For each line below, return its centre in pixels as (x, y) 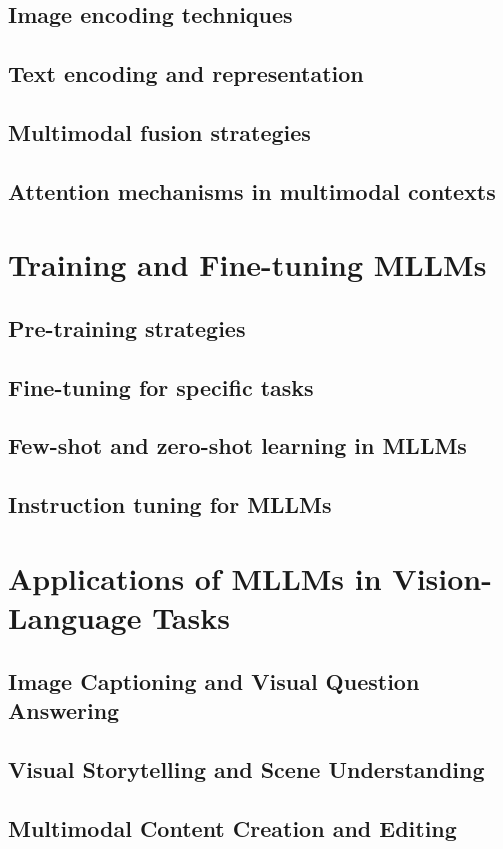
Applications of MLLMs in (195, 577)
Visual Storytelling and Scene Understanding (246, 768)
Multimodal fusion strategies (159, 131)
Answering (64, 709)
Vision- (442, 577)
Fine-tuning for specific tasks (161, 386)
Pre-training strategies (127, 327)
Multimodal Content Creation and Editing (232, 827)
